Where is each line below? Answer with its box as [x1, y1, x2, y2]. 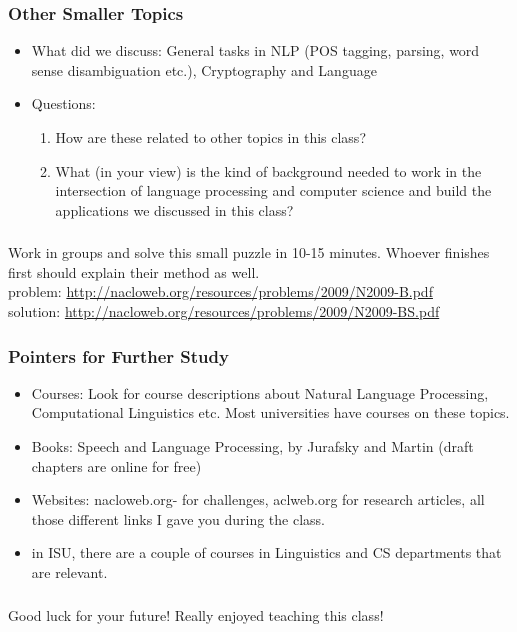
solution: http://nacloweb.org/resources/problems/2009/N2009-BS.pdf [8, 301, 440, 322]
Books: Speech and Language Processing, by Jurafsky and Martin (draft [31, 436, 474, 457]
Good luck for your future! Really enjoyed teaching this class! [8, 604, 384, 625]
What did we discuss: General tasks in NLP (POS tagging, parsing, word [31, 40, 480, 61]
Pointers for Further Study [8, 343, 229, 368]
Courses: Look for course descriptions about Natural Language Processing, [31, 382, 489, 403]
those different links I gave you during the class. [31, 508, 325, 529]
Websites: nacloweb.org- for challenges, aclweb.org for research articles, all [31, 489, 485, 510]
